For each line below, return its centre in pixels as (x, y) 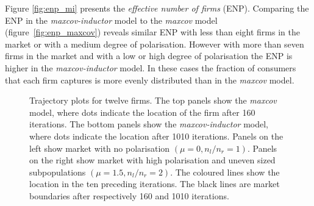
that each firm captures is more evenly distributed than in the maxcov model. (150, 80)
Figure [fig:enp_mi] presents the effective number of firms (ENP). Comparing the (157, 8)
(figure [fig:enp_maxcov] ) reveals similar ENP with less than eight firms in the (152, 32)
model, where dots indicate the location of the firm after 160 (142, 112)
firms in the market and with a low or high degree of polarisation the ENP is (149, 56)
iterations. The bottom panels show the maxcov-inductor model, (149, 124)
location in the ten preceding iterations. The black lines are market (155, 184)
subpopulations (58, 172)
